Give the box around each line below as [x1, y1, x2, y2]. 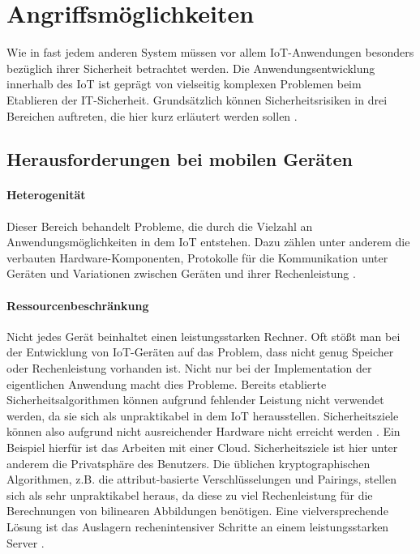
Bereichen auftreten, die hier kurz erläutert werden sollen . [6, 107, 298, 124]
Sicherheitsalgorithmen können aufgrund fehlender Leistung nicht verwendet [6, 391, 384, 408]
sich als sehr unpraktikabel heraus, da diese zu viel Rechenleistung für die [6, 486, 373, 503]
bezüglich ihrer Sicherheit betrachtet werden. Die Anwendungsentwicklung [6, 59, 375, 76]
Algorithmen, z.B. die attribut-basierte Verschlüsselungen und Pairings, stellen [6, 471, 396, 488]
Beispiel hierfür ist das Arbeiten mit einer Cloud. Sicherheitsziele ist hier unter [6, 439, 398, 455]
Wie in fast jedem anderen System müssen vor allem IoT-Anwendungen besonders [6, 44, 414, 61]
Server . [6, 534, 45, 551]
